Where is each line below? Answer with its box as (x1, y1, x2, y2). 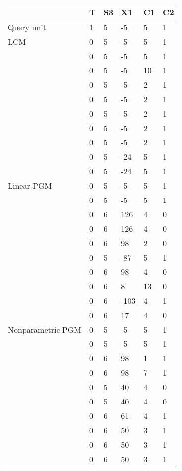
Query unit (8, 21, 46, 33)
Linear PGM (8, 180, 52, 191)
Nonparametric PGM (8, 324, 82, 335)
